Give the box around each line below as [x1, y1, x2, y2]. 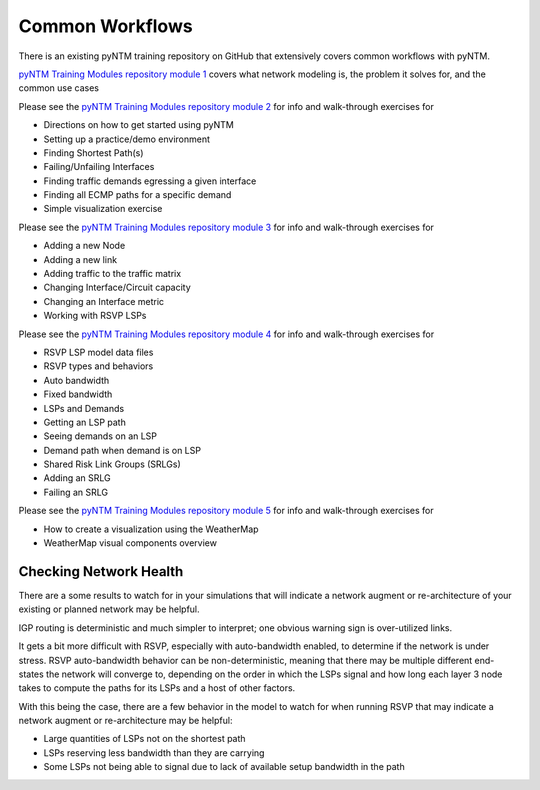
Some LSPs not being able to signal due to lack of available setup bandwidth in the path [43, 761, 405, 773]
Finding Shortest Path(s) [43, 146, 144, 159]
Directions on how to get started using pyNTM [43, 119, 234, 131]
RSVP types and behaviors [43, 360, 154, 372]
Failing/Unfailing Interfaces [43, 161, 155, 173]
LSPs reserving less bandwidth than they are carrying [43, 746, 265, 759]
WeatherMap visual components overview [43, 537, 217, 549]
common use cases [18, 82, 100, 94]
